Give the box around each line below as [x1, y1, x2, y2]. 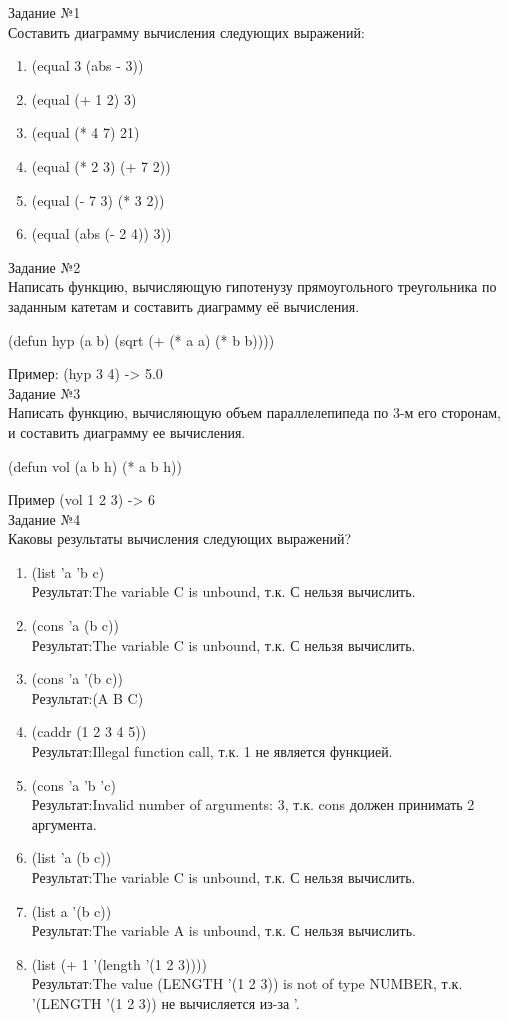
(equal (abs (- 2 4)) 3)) [31, 223, 172, 244]
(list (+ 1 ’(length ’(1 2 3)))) [31, 953, 207, 974]
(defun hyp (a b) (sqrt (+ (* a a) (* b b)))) [8, 329, 275, 350]
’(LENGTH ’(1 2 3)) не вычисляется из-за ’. [31, 992, 300, 1013]
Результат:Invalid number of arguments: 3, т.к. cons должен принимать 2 [31, 794, 475, 815]
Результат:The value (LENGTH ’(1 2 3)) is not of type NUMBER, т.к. [31, 973, 463, 994]
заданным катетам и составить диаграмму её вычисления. [8, 295, 360, 316]
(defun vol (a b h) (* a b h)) [8, 455, 182, 476]
